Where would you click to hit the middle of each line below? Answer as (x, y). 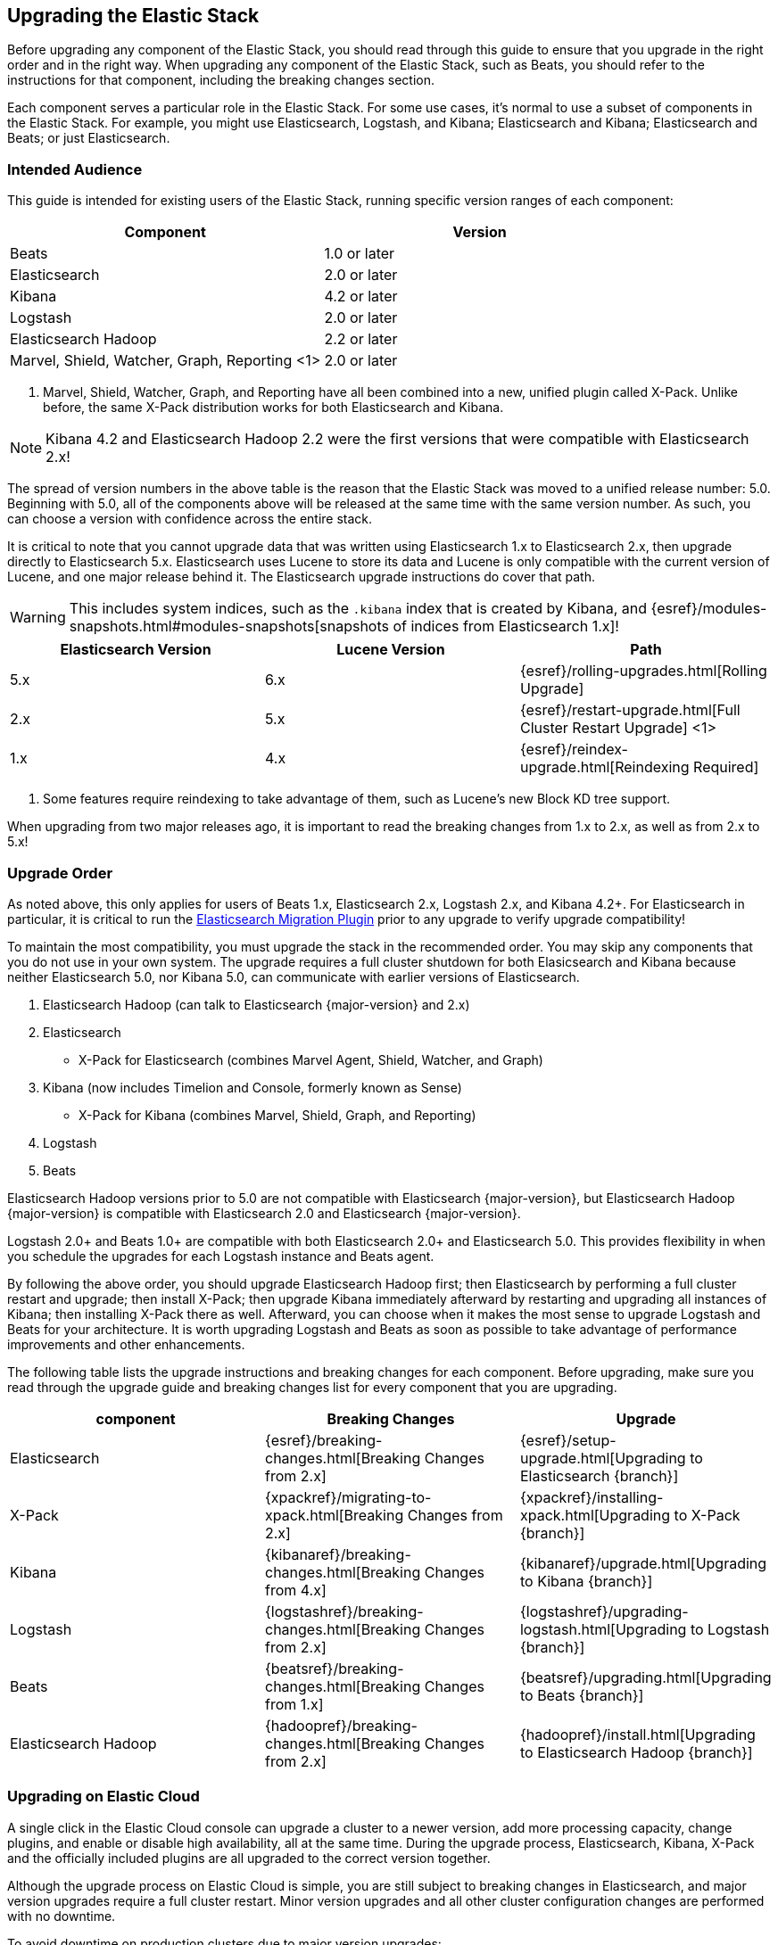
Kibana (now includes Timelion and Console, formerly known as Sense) (252, 1087)
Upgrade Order (60, 873)
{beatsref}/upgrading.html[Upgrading (646, 1677)
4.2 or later (361, 297)
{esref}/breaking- (323, 1440)
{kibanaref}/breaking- (338, 1554)
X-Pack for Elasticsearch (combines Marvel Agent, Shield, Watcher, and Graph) (311, 1059)
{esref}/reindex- (574, 750)
